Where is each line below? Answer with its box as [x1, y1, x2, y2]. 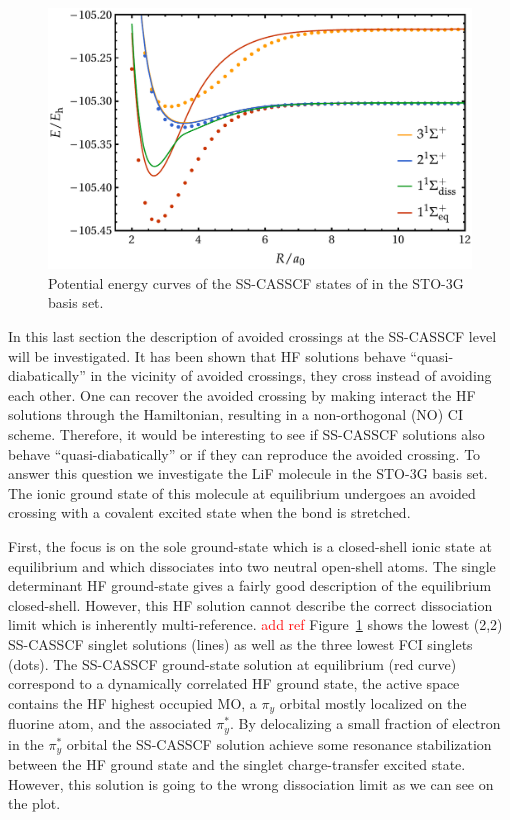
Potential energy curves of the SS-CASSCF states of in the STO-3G [48, 272, 464, 293]
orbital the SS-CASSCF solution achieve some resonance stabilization [66, 733, 492, 754]
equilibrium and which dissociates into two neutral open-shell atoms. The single [8, 555, 496, 576]
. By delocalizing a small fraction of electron [229, 713, 501, 734]
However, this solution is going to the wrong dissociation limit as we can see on [8, 773, 494, 794]
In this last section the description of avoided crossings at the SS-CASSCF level [8, 326, 497, 347]
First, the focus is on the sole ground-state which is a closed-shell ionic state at [8, 535, 492, 556]
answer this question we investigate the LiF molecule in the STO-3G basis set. [8, 463, 488, 484]
